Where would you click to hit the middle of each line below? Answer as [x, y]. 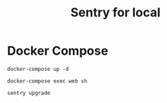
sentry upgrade [29, 93]
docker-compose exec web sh [47, 81]
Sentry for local [115, 13]
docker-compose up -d [38, 69]
